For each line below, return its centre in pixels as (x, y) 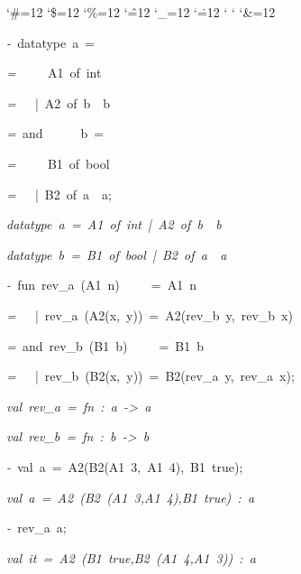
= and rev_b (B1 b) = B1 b (105, 345)
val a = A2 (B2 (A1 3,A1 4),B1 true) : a (131, 497)
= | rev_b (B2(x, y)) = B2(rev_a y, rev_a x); (150, 376)
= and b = (55, 133)
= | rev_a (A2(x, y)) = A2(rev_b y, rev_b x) (150, 315)
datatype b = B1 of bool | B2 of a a (117, 254)
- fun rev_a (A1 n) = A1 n (101, 285)
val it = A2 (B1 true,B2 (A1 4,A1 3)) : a (131, 557)
